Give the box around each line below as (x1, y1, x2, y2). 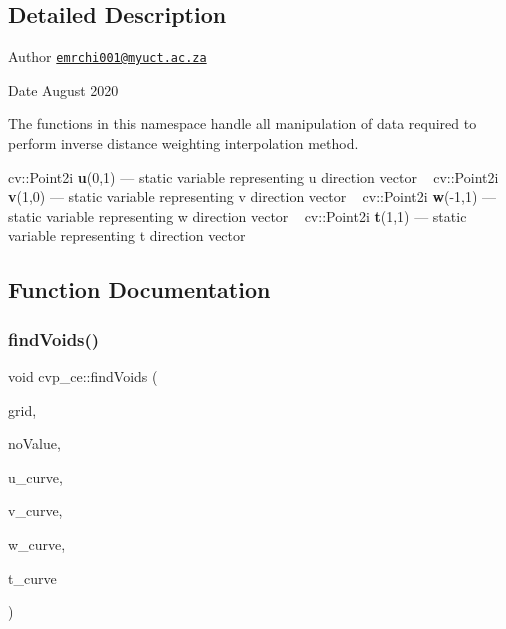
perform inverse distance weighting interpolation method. (8, 133, 359, 154)
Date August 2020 (8, 79, 119, 100)
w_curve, (8, 533, 66, 554)
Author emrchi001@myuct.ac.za (8, 46, 207, 67)
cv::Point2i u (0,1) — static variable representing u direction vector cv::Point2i (8, 166, 499, 187)
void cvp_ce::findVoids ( (8, 366, 158, 387)
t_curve (8, 567, 57, 588)
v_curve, (8, 500, 63, 521)
